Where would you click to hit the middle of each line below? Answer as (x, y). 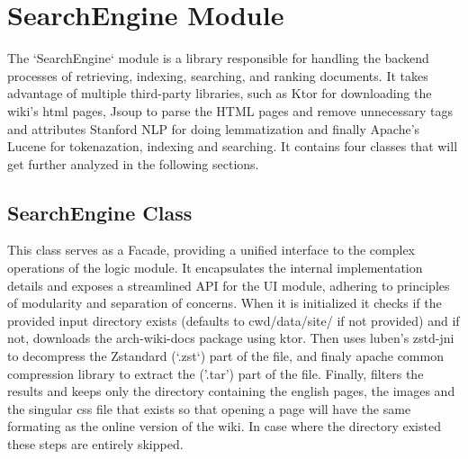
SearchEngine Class (100, 212)
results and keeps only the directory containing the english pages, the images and (231, 391)
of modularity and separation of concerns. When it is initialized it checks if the (225, 303)
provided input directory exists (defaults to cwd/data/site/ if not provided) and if (234, 320)
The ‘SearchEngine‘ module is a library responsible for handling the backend (218, 58)
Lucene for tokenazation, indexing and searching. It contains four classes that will (233, 146)
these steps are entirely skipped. (95, 444)
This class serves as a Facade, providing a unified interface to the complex (211, 250)
